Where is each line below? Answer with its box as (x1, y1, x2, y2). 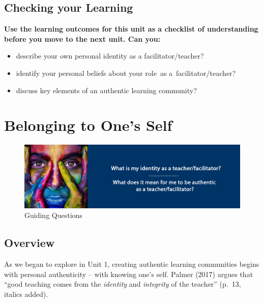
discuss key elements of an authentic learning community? (16, 85, 197, 95)
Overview (4, 235, 55, 251)
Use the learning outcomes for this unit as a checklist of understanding (4, 23, 258, 34)
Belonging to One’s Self (4, 115, 172, 135)
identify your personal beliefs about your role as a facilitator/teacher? (16, 67, 236, 78)
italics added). (4, 288, 48, 299)
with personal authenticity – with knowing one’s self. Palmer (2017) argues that (4, 268, 253, 279)
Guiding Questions (24, 210, 82, 221)
